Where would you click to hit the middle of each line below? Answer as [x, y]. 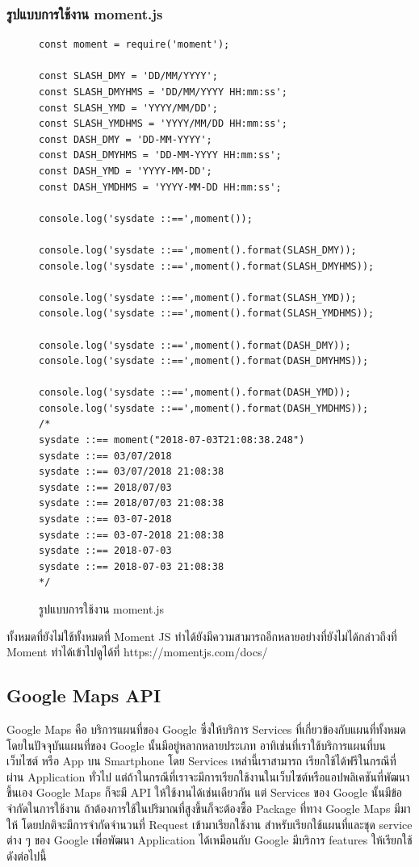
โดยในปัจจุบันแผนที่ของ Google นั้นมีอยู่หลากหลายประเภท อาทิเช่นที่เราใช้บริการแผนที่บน [197, 745]
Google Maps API [84, 695]
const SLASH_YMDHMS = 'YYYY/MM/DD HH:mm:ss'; [163, 124]
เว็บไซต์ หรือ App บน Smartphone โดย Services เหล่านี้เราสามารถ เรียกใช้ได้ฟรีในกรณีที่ [201, 761]
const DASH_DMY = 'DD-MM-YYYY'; [126, 139]
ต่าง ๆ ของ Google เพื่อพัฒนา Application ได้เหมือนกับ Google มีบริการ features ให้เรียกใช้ [209, 840]
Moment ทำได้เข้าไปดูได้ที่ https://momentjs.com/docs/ [137, 652]
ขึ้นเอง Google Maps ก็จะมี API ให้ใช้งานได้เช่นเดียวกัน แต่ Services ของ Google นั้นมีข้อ [205, 792]
